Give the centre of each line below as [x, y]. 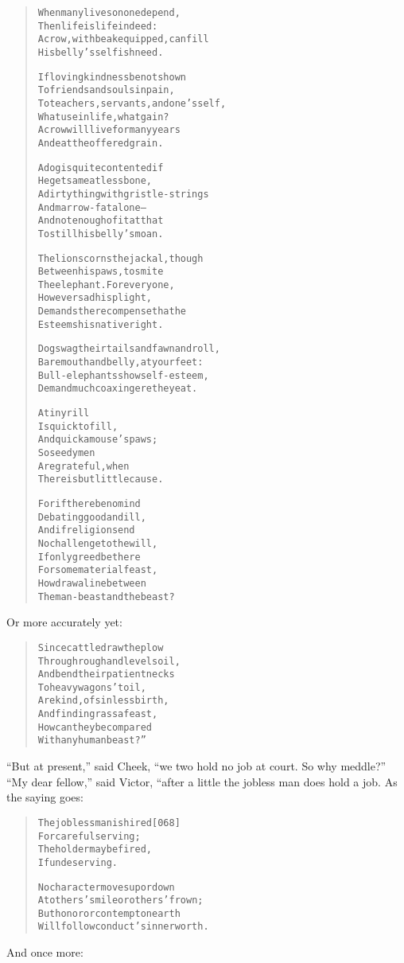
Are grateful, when [84, 466]
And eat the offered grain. [101, 143]
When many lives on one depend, [109, 13]
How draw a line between [92, 583]
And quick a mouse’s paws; [98, 440]
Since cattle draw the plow [101, 647]
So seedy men [66, 453]
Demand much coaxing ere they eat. [118, 389]
